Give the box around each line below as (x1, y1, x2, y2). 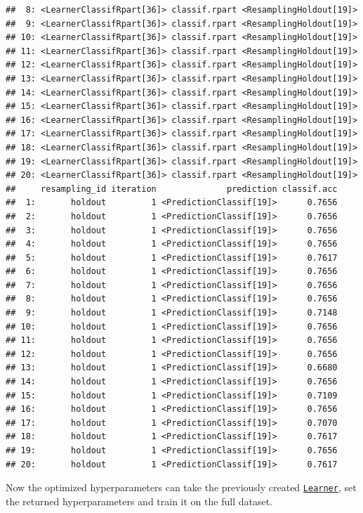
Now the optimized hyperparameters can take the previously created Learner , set (6, 480, 357, 495)
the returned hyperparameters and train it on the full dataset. (6, 493, 272, 508)
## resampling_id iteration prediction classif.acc (6, 183, 338, 194)
